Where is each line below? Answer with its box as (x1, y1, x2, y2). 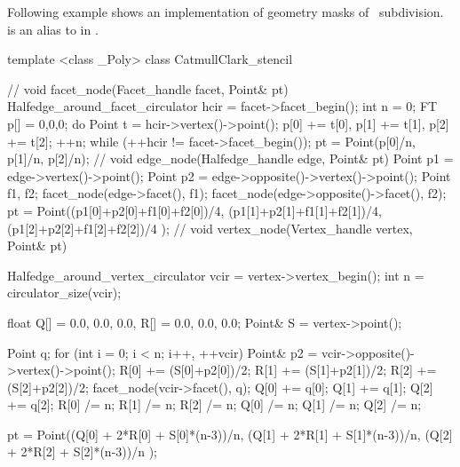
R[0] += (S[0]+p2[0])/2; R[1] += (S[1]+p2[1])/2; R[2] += (119, 360, 437, 379)
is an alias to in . (7, 20, 99, 38)
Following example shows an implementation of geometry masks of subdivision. (7, 3, 444, 20)
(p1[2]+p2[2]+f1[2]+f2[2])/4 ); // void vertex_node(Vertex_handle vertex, (7, 218, 413, 237)
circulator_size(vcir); (7, 283, 122, 302)
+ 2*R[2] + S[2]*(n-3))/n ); (7, 442, 157, 461)
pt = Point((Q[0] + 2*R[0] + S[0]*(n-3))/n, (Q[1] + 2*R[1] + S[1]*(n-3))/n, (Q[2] (7, 424, 453, 443)
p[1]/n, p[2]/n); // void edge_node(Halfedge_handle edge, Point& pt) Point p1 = (7, 149, 454, 168)
